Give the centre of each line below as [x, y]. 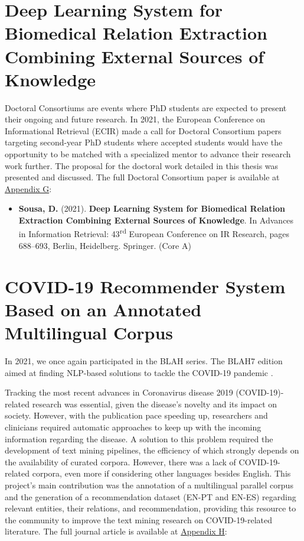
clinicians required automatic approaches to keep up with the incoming [133, 427]
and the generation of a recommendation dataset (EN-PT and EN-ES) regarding [151, 496]
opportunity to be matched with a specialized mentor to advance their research [148, 154]
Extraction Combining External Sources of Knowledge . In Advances [156, 220]
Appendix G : [28, 188]
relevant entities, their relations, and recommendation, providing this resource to [151, 508]
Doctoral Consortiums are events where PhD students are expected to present [146, 107]
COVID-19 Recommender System [145, 286]
